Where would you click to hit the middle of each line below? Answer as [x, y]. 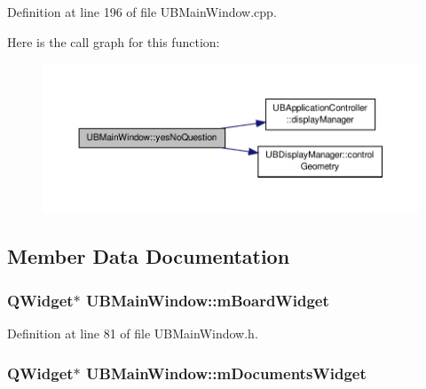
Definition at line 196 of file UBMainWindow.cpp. [142, 12]
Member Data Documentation [149, 256]
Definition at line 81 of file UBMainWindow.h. [133, 333]
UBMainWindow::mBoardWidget [208, 300]
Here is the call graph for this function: [114, 41]
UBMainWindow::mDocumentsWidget [226, 373]
